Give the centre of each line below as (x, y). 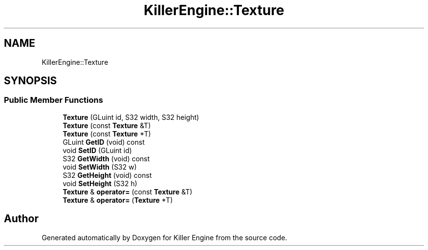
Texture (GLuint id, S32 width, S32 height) (131, 117)
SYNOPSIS (31, 81)
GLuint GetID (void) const (104, 142)
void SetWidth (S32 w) (100, 167)
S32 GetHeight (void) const (107, 175)
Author (21, 219)
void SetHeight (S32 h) (100, 183)
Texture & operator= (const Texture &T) (128, 192)
